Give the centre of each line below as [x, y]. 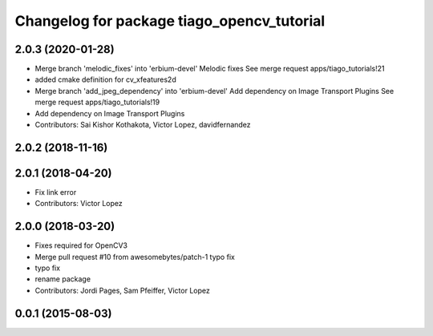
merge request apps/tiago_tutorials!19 [97, 102]
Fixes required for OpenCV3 [81, 245]
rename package [63, 279]
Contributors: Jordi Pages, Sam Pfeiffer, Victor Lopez [122, 290]
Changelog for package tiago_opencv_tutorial [170, 21]
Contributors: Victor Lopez [79, 204]
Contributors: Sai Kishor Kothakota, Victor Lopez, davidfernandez [143, 125]
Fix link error [56, 192]
